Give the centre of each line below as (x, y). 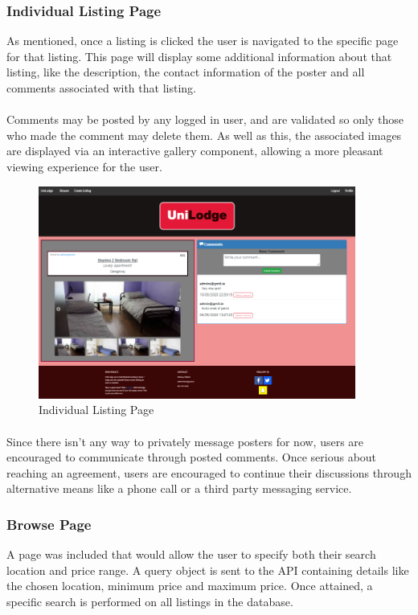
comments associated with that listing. (101, 88)
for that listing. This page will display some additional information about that (199, 56)
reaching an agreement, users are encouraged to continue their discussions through (209, 472)
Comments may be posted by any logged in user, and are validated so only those (205, 119)
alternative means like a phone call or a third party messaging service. (179, 488)
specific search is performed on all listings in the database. (150, 601)
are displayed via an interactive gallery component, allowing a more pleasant (195, 151)
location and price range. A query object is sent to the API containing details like (208, 570)
